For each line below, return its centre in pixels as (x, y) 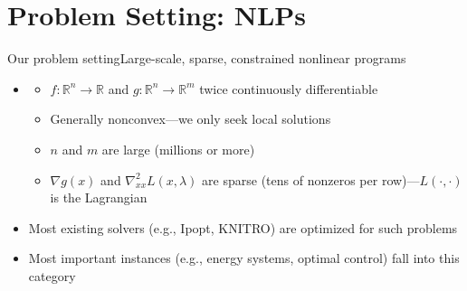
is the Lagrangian (99, 197)
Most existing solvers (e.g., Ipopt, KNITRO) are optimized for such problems (243, 227)
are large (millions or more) (178, 149)
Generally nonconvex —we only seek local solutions (191, 119)
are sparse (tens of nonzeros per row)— (311, 179)
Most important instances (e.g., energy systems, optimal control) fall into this (244, 258)
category (52, 275)
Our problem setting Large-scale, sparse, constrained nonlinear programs (207, 58)
